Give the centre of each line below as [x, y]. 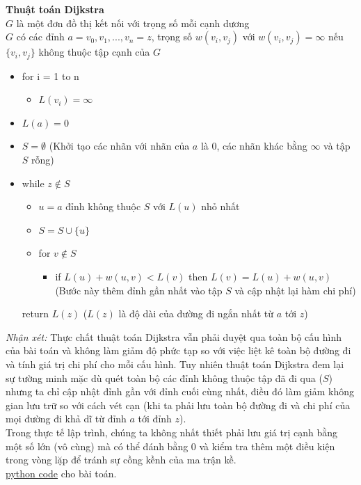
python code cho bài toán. [61, 473]
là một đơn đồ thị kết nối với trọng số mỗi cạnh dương [133, 23]
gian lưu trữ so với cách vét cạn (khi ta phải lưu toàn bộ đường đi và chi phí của [178, 405]
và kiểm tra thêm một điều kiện [267, 446]
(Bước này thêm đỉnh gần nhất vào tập [139, 290]
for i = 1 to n [50, 75]
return [35, 313]
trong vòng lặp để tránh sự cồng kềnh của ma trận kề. [121, 460]
